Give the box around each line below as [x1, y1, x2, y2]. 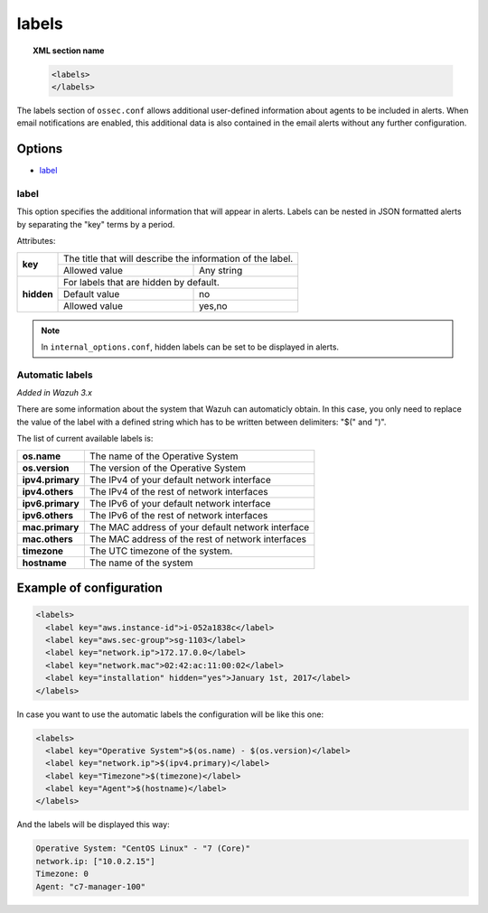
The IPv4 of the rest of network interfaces [89, 485, 268, 498]
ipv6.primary [22, 497, 80, 509]
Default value [63, 287, 120, 300]
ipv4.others [22, 485, 74, 498]
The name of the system [89, 556, 193, 569]
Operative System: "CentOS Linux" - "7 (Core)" [35, 843, 250, 853]
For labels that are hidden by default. [63, 275, 221, 288]
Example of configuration [16, 581, 163, 596]
